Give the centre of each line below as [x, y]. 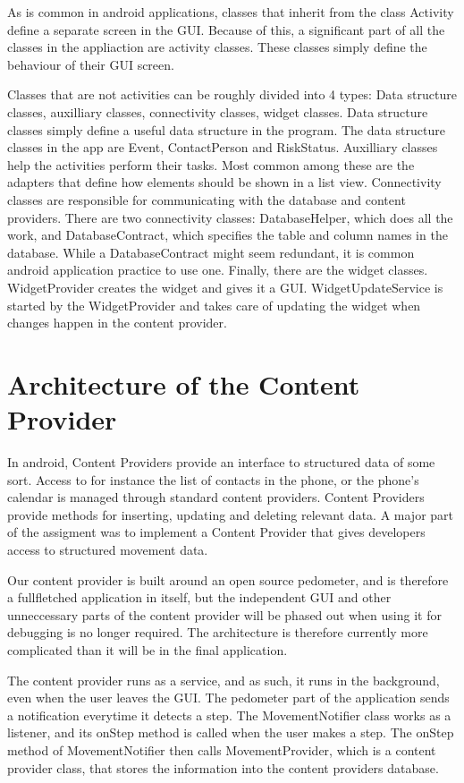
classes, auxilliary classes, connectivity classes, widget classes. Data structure [218, 111]
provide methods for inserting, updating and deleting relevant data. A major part [231, 514]
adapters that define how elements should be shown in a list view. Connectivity [224, 182]
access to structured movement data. [108, 549]
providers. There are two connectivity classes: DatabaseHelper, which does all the [230, 217]
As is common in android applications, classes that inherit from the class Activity [231, 12]
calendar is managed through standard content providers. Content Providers [216, 497]
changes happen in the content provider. [117, 323]
